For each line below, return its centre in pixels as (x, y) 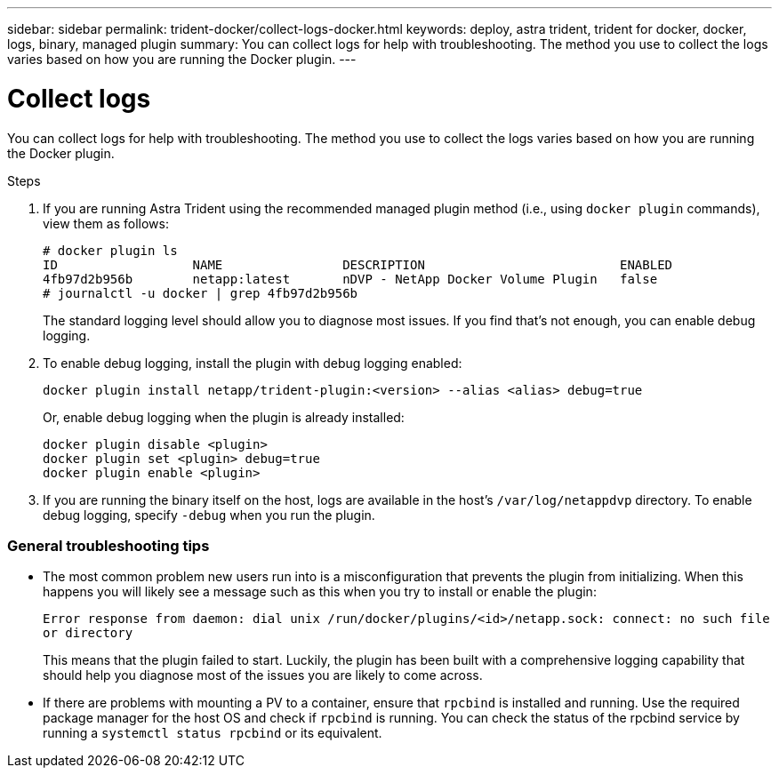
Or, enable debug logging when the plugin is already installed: (224, 417)
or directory (88, 633)
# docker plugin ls (110, 250)
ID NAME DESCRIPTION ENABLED (358, 264)
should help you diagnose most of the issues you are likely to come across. (263, 675)
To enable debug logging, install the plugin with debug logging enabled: (253, 363)
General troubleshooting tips (108, 545)
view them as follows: (106, 223)
